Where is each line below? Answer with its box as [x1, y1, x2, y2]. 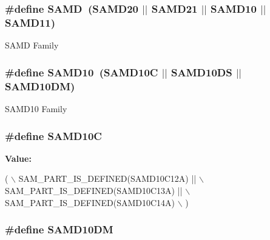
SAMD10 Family [5, 102, 67, 115]
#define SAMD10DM [5, 222, 113, 237]
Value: [5, 152, 32, 164]
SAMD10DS [171, 64, 232, 79]
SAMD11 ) [5, 15, 56, 30]
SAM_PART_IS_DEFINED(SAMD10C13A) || [5, 184, 183, 197]
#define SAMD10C [5, 128, 102, 143]
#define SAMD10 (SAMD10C [5, 64, 158, 79]
